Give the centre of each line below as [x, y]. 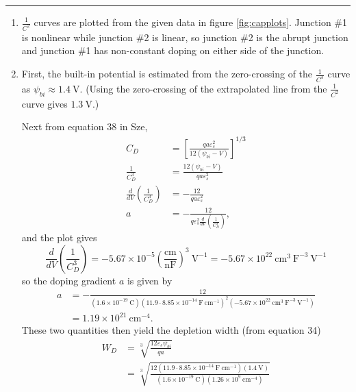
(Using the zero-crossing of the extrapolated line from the [206, 88]
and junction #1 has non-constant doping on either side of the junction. [173, 50]
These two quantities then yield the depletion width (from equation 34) [171, 330]
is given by [150, 280]
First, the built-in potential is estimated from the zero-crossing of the [167, 74]
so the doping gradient [69, 280]
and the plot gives [59, 237]
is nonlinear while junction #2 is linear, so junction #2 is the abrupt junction [185, 37]
